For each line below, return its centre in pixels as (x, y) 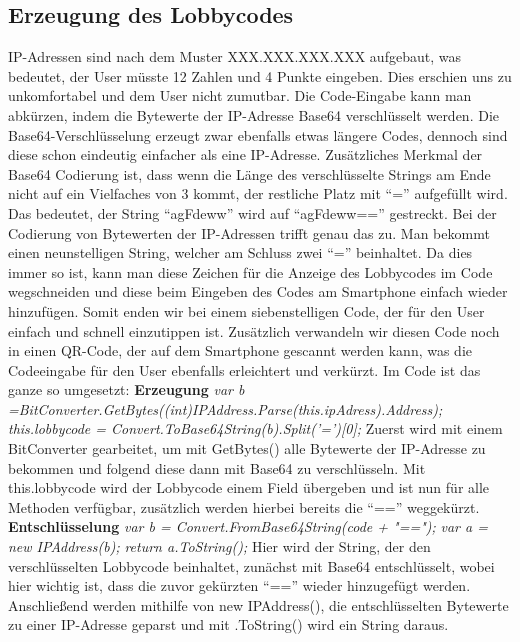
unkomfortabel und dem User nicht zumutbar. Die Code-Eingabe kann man (240, 95)
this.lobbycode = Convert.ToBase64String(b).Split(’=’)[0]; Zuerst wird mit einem (255, 428)
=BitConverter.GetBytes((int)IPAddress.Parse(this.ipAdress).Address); (225, 408)
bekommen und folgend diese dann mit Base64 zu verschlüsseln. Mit (217, 467)
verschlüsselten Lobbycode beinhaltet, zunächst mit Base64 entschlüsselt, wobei (251, 565)
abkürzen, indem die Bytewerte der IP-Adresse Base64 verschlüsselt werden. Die (254, 114)
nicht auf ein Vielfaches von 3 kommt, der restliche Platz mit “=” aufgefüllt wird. (258, 193)
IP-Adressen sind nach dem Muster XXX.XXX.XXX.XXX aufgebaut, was (234, 56)
